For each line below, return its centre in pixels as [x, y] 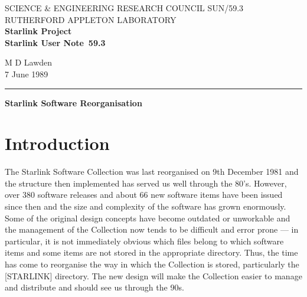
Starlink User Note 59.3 [55, 42]
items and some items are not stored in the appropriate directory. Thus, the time [151, 252]
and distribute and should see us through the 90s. [94, 287]
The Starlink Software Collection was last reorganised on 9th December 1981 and [152, 172]
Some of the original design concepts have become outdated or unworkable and [148, 218]
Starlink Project [38, 31]
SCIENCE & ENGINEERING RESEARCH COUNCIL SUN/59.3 [124, 8]
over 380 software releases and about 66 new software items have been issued [144, 195]
